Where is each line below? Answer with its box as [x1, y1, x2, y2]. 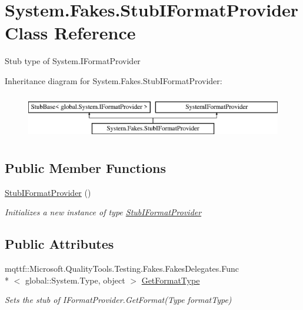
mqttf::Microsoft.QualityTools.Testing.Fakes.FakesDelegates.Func [5, 262, 239, 275]
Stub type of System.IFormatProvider [5, 55, 141, 67]
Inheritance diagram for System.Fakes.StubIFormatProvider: [5, 74, 222, 86]
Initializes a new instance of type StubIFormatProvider [5, 206, 202, 218]
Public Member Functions [5, 159, 166, 177]
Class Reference [5, 21, 136, 45]
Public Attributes [5, 235, 114, 253]
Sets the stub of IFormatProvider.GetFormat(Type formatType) [5, 294, 232, 306]
